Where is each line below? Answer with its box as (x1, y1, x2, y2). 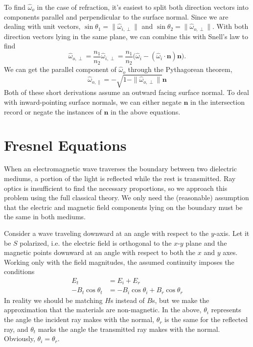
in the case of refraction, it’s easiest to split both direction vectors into (37, 2, 249, 12)
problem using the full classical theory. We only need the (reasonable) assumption (4, 192, 249, 203)
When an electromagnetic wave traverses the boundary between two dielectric (4, 163, 237, 174)
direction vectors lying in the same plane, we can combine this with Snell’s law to (4, 31, 248, 41)
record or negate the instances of (4, 106, 102, 116)
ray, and (4, 324, 28, 334)
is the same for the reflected (164, 314, 248, 324)
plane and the (185, 237, 227, 248)
